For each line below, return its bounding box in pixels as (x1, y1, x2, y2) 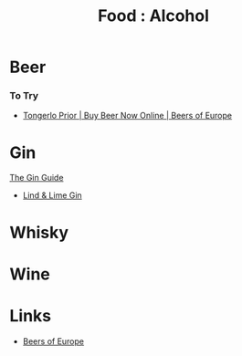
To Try (9, 89, 39, 102)
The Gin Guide (9, 173, 64, 183)
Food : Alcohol (97, 5, 210, 26)
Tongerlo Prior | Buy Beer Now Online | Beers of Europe (22, 110, 233, 121)
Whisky (9, 222, 69, 243)
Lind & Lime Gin (22, 190, 82, 201)
